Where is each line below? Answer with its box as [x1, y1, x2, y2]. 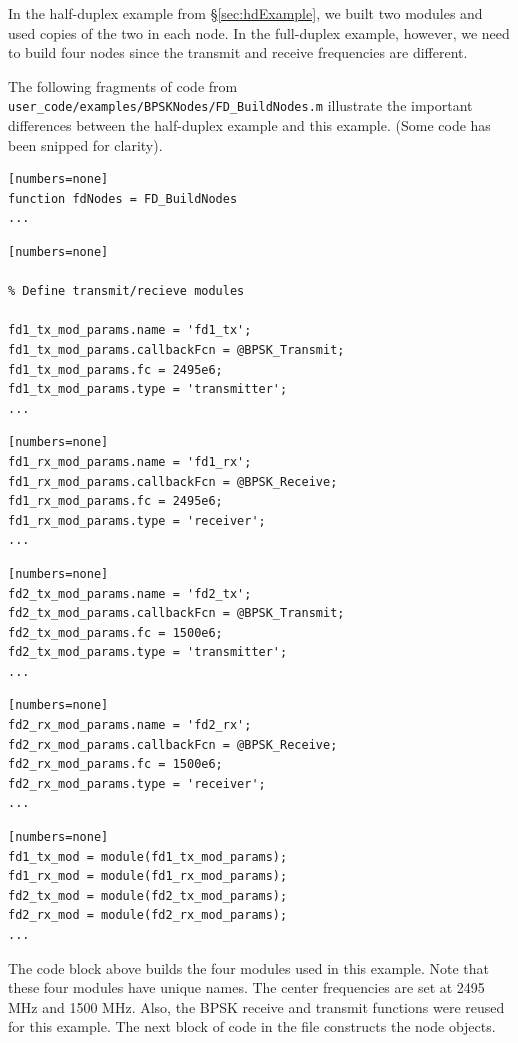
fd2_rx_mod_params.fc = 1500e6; [8, 757, 223, 772]
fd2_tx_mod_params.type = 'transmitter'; [8, 645, 288, 660]
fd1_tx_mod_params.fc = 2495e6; [8, 362, 223, 377]
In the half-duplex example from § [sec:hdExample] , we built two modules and [8, 3, 483, 23]
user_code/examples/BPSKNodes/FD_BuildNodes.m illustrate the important [8, 95, 473, 116]
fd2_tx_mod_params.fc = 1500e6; [8, 625, 223, 640]
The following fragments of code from [8, 75, 238, 96]
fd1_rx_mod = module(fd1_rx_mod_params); [8, 869, 288, 884]
